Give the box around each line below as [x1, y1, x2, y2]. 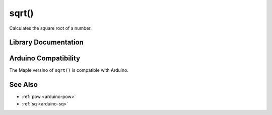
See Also [9, 80, 38, 89]
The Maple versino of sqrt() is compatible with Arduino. [9, 67, 128, 73]
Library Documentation [9, 38, 84, 47]
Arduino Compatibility [9, 54, 81, 63]
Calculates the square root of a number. [9, 25, 92, 31]
